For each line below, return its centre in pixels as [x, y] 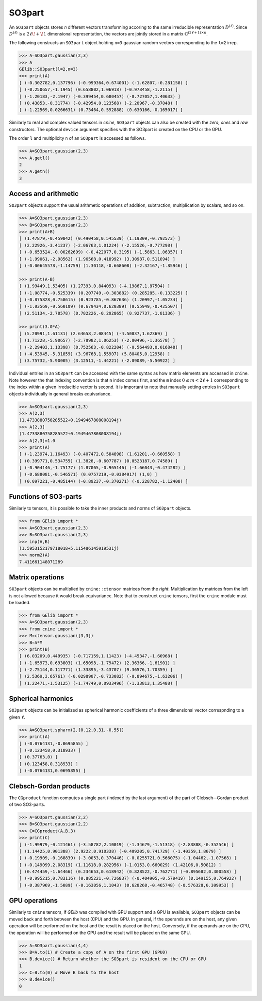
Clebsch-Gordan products [49, 786]
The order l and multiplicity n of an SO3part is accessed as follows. [77, 138]
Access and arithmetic [44, 194]
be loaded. [20, 602]
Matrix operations [37, 577]
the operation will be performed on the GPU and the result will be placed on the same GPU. [100, 933]
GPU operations [33, 901]
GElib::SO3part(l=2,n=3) [49, 69]
